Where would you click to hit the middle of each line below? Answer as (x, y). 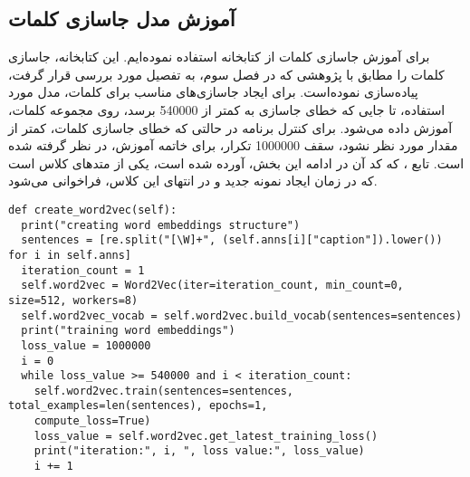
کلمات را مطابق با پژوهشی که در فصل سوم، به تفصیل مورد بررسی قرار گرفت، (226, 74)
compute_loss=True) (92, 421)
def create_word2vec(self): (93, 210)
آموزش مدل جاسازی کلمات (122, 19)
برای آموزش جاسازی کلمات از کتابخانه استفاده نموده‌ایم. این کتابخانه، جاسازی (219, 57)
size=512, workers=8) (73, 300)
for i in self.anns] (70, 255)
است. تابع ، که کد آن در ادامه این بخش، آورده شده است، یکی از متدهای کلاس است (236, 162)
